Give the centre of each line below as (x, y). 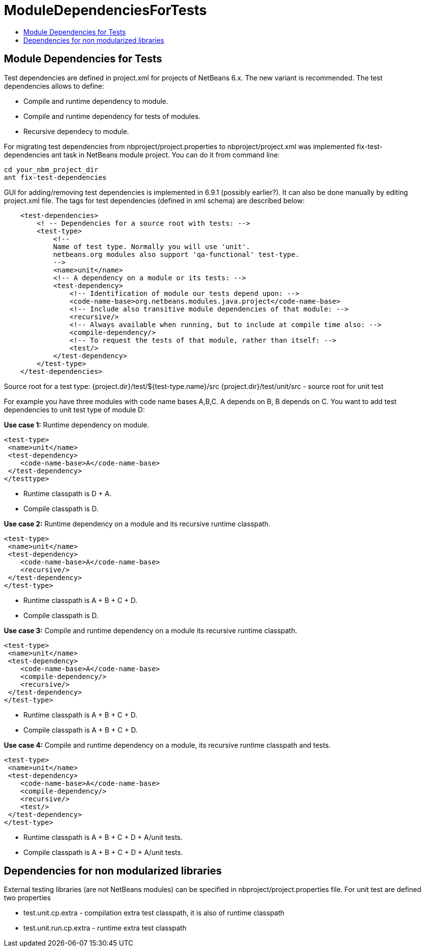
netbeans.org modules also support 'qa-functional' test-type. (176, 254)
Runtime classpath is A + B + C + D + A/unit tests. (103, 837)
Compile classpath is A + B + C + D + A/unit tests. (103, 852)
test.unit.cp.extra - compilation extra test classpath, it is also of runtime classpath (154, 913)
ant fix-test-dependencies (55, 177)
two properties (28, 898)
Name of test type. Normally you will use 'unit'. (152, 246)
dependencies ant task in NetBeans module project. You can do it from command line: (142, 155)
